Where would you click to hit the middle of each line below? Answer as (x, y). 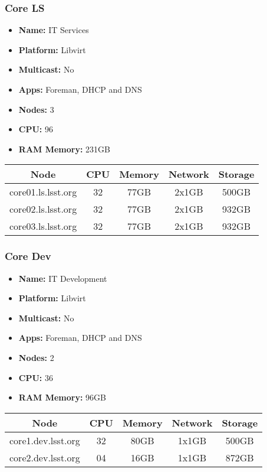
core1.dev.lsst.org (45, 440)
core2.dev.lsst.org (45, 457)
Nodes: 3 (36, 109)
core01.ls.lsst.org (43, 192)
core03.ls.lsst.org (43, 226)
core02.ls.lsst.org (43, 209)
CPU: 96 (36, 129)
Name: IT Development (63, 278)
